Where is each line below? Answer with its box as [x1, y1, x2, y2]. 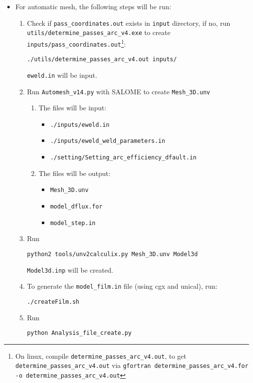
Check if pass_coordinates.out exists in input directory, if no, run [27, 17, 231, 28]
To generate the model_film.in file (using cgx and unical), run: [27, 281, 217, 291]
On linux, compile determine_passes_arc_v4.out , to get [15, 350, 186, 361]
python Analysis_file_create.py [27, 330, 132, 337]
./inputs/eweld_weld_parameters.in [50, 138, 165, 145]
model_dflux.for [50, 203, 103, 210]
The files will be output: [38, 168, 110, 178]
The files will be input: [38, 103, 107, 113]
